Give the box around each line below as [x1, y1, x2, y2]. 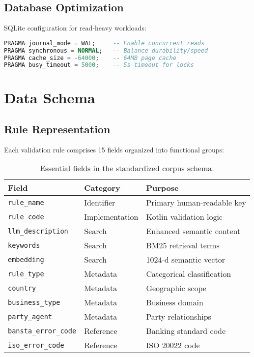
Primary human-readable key [146, 197, 246, 208]
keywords [8, 241, 40, 249]
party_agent [8, 312, 53, 321]
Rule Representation [4, 121, 111, 137]
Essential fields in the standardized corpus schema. [40, 162, 214, 174]
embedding [8, 255, 44, 264]
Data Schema [4, 88, 95, 108]
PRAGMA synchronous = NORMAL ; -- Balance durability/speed [4, 47, 208, 54]
